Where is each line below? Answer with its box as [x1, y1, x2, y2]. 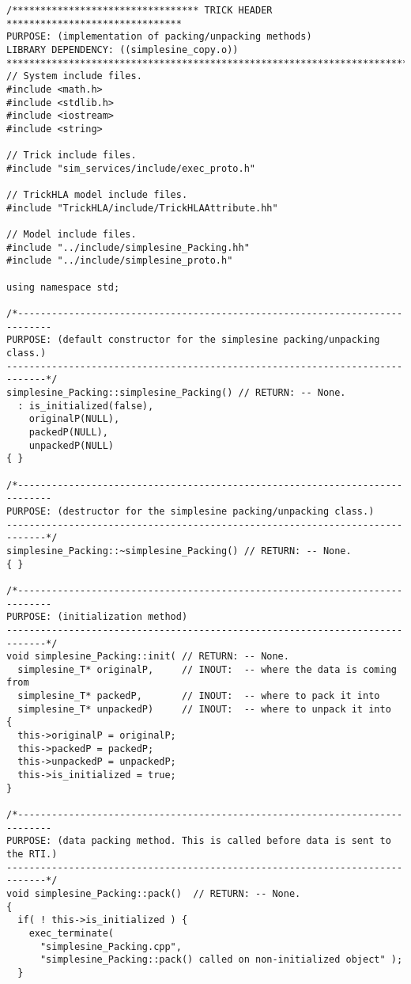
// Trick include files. [6, 150, 137, 161]
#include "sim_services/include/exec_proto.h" [6, 162, 255, 174]
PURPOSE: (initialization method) [6, 611, 188, 623]
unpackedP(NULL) [28, 439, 115, 451]
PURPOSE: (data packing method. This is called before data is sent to [6, 835, 391, 847]
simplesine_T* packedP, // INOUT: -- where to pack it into [17, 690, 380, 702]
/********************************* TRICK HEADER [6, 5, 273, 16]
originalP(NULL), [28, 413, 120, 425]
